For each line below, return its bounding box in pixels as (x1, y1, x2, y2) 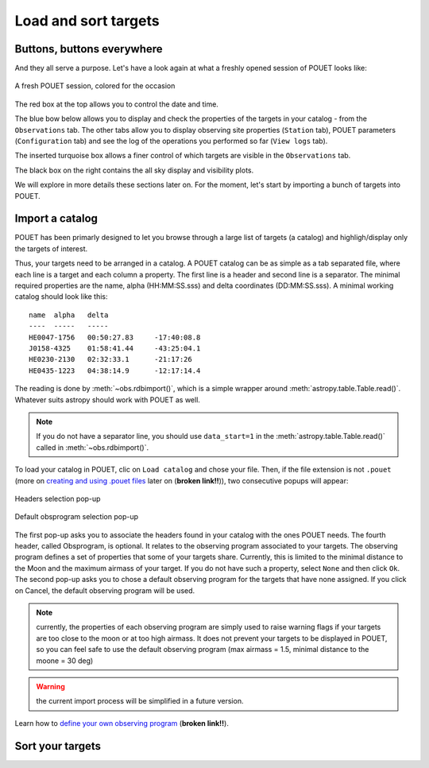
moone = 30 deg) (36, 656, 94, 665)
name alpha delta (29, 310, 109, 320)
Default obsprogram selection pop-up (14, 512, 139, 522)
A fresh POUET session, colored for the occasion (14, 81, 176, 91)
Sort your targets (14, 739, 102, 753)
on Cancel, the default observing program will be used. (14, 585, 195, 595)
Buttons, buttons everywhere (14, 42, 163, 56)
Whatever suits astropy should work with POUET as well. (14, 394, 200, 405)
